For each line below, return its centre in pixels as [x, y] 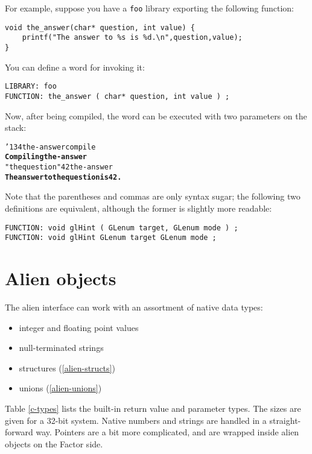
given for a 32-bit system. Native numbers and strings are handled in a [136, 420]
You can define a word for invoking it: [75, 67]
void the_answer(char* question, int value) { [100, 27]
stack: [16, 128]
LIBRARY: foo [31, 87]
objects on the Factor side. [54, 443]
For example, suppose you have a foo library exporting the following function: [150, 8]
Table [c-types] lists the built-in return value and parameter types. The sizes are [153, 408]
